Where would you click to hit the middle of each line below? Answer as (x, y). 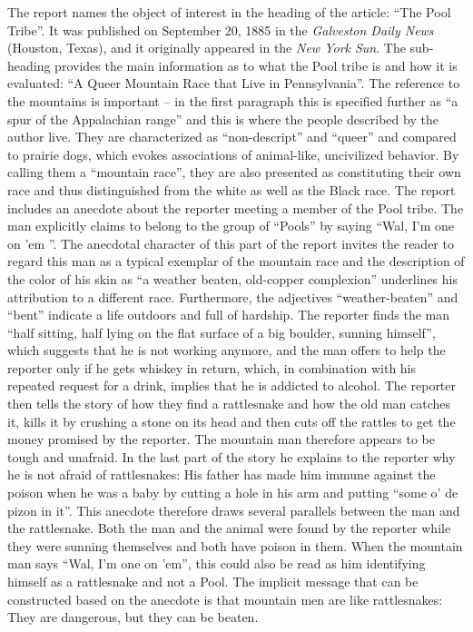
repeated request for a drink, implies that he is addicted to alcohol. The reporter (232, 385)
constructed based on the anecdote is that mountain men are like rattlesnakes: (225, 599)
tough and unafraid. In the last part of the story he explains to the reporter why (232, 456)
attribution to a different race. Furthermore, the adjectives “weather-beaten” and (233, 296)
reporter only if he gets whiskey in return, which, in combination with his (212, 367)
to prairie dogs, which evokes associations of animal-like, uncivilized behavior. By (233, 154)
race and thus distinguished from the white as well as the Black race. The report (232, 189)
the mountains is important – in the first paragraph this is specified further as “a (233, 100)
